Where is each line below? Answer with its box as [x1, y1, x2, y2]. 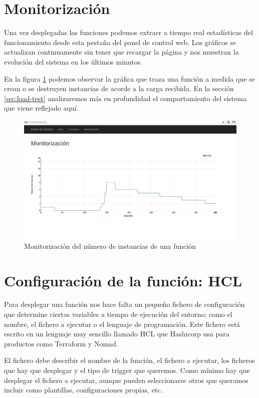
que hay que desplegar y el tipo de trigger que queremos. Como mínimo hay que [4, 365, 250, 375]
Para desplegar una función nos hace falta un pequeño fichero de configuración [4, 299, 245, 309]
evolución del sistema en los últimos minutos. [4, 56, 143, 67]
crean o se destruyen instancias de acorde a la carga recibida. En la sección [4, 83, 234, 94]
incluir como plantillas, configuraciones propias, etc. [4, 384, 163, 395]
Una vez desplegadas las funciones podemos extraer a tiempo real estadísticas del [4, 27, 253, 38]
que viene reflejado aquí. [4, 103, 79, 113]
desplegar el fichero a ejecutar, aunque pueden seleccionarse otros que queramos [4, 374, 248, 385]
